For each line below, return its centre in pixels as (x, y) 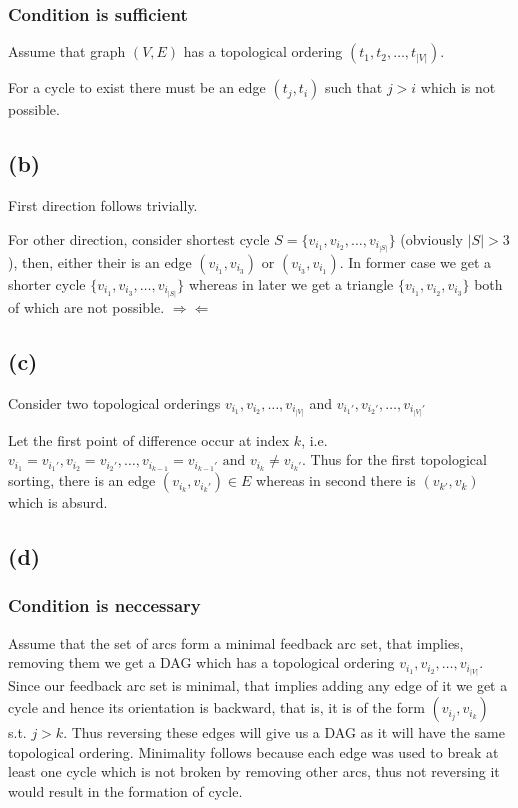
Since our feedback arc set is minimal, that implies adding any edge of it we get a (258, 685)
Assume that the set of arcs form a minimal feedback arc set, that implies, (236, 642)
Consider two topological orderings (114, 402)
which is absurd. (58, 502)
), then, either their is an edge (100, 261)
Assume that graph (67, 51)
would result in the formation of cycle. (125, 790)
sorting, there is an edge (82, 480)
